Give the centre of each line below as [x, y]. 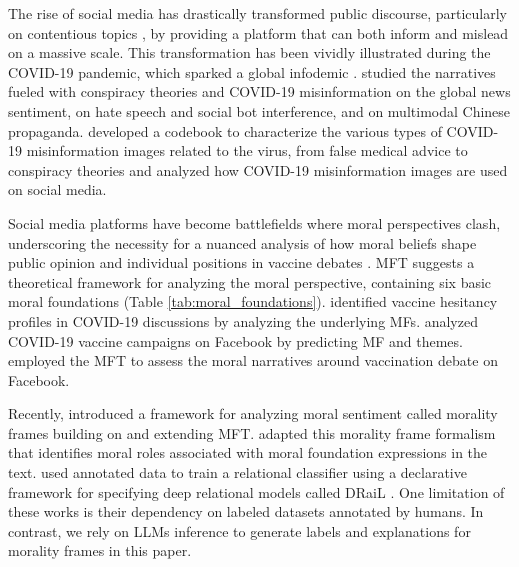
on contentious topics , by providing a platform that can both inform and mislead [258, 32]
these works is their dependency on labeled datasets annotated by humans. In [246, 511]
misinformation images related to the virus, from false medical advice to [247, 150]
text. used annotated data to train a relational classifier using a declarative [237, 472]
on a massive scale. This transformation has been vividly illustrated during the [249, 52]
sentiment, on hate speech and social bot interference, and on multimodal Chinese [259, 110]
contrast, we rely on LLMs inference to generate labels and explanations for [239, 530]
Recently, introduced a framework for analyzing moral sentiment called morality [253, 413]
